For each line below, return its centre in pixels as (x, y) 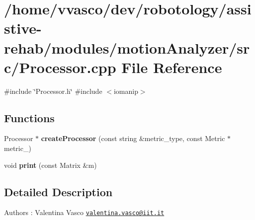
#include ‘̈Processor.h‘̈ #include (53, 91)
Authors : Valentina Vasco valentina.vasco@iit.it (84, 212)
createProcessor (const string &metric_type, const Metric (133, 138)
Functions (29, 117)
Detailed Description (58, 191)
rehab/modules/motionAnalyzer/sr (127, 47)
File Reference (172, 67)
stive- (23, 28)
